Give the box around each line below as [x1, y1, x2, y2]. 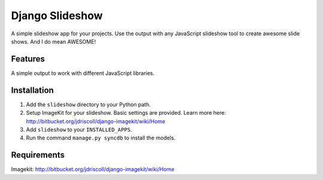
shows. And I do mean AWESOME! [11, 38, 96, 45]
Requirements [11, 150, 65, 160]
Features [11, 54, 45, 64]
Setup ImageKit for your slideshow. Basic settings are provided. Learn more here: [26, 109, 227, 117]
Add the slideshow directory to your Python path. [26, 100, 151, 108]
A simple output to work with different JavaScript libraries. [11, 69, 155, 77]
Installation [11, 85, 54, 95]
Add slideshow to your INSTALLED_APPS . [26, 126, 132, 133]
